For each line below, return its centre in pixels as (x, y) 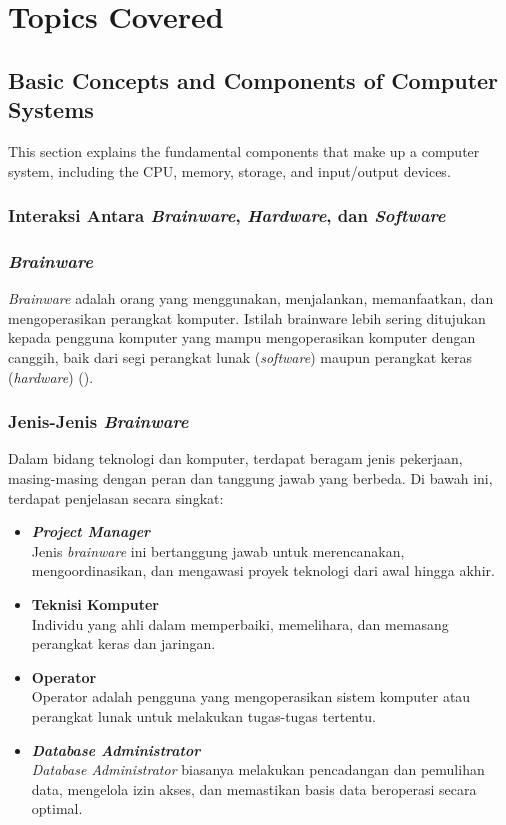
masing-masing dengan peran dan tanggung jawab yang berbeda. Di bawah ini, (250, 478)
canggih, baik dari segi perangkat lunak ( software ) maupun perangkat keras (240, 357)
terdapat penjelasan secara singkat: (116, 497)
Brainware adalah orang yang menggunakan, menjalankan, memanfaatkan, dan (251, 298)
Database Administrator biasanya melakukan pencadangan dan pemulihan (258, 769)
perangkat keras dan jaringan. (123, 643)
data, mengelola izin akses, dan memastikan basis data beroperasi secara (254, 788)
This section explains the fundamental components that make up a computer (244, 150)
